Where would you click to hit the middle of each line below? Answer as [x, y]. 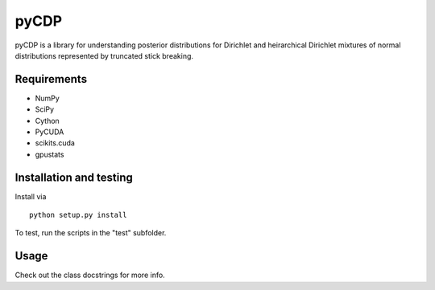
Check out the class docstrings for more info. [90, 275]
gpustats [50, 154]
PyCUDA [50, 132]
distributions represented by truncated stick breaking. [104, 55]
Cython [47, 120]
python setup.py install [78, 215]
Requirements [51, 79]
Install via [31, 196]
